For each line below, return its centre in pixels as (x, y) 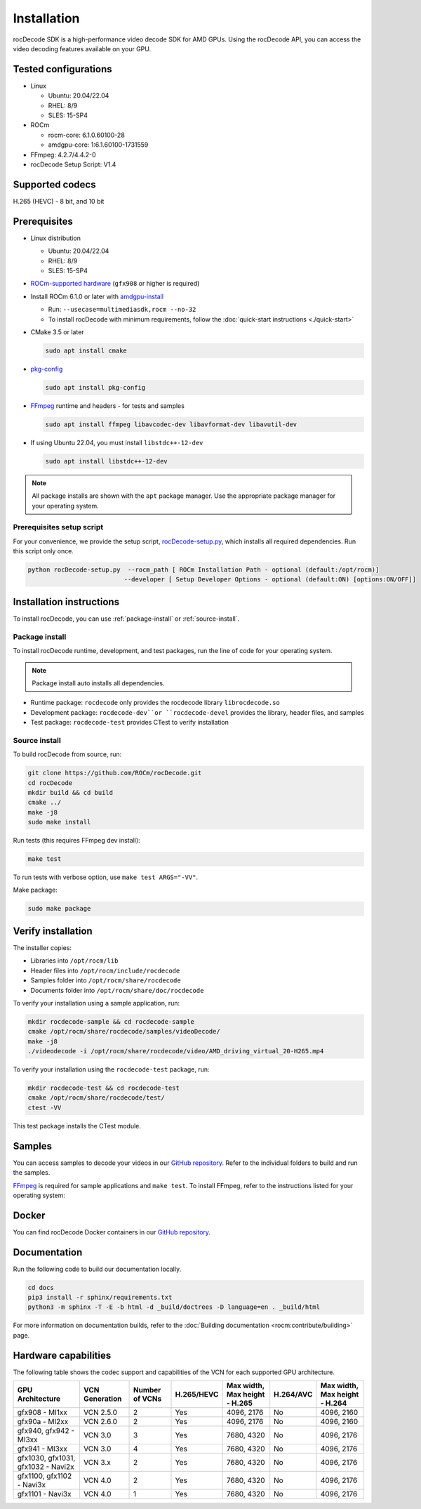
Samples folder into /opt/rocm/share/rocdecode (106, 980)
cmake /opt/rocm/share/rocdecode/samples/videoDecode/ (124, 1032)
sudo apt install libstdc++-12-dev (106, 461)
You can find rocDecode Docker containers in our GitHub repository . (112, 1232)
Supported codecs (54, 184)
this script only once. (43, 551)
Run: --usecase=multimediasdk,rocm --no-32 (122, 310)
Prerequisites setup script (58, 527)
